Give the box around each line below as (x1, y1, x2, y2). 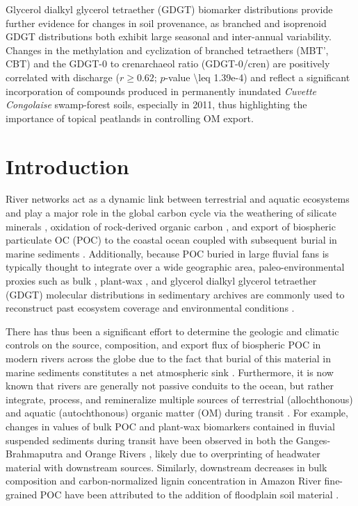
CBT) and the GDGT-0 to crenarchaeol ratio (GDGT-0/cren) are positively (6, 56, 330, 71)
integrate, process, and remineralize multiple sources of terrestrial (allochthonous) (6, 391, 353, 406)
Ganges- (295, 432, 331, 447)
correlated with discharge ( (6, 69, 120, 84)
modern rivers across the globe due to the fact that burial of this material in (6, 351, 331, 365)
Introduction (6, 151, 129, 180)
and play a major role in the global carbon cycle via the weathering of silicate (6, 205, 336, 220)
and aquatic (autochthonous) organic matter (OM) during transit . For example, (6, 405, 348, 420)
